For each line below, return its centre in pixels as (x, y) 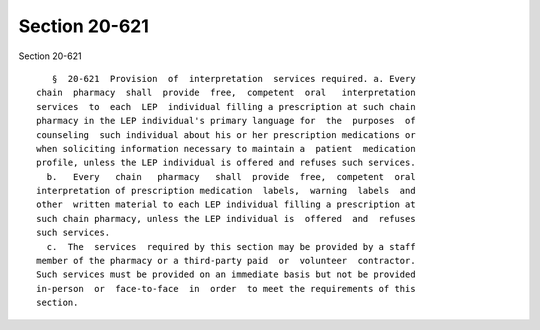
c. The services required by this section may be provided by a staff (231, 246)
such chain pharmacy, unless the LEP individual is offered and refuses (226, 218)
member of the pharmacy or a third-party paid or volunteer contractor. (226, 261)
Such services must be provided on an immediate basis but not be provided (226, 274)
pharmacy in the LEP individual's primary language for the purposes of (226, 121)
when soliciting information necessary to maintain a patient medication (226, 148)
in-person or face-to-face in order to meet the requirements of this (226, 288)
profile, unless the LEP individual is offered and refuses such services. (226, 163)
